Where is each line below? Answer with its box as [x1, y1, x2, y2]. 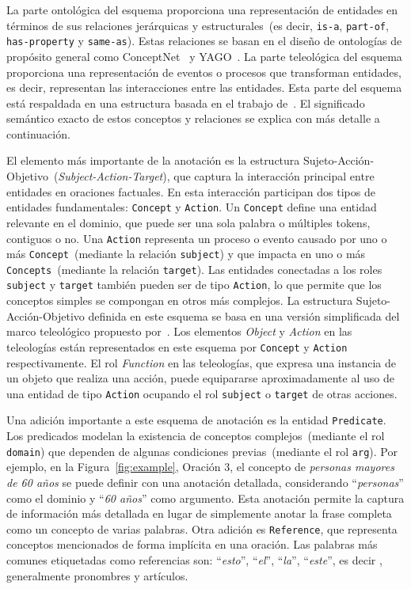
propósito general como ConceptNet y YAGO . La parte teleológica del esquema [6, 47, 402, 64]
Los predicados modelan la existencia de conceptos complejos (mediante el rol [6, 427, 385, 444]
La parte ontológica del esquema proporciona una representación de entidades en [6, 2, 398, 17]
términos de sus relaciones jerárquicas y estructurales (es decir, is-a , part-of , [6, 17, 389, 33]
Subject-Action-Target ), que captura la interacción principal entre [58, 168, 375, 184]
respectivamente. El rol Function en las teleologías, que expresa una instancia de [6, 354, 397, 370]
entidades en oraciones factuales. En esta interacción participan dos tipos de [6, 183, 375, 199]
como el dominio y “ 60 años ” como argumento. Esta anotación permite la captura [6, 489, 405, 506]
